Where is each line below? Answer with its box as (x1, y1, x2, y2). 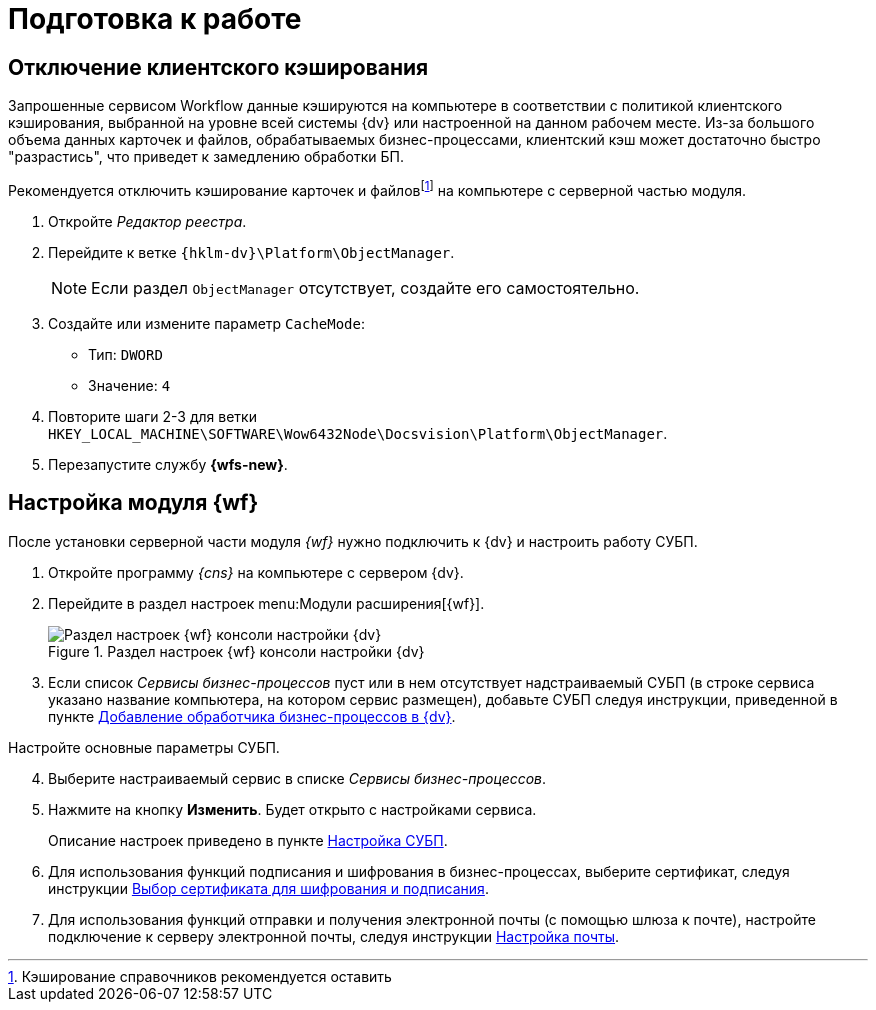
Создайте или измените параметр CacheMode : (48, 314, 366, 332)
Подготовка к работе (8, 2, 302, 36)
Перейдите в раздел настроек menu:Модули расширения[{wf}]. (48, 594, 485, 612)
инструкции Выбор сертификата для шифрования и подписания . (48, 879, 489, 897)
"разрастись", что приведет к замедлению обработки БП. (8, 148, 404, 166)
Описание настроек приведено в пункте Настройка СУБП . (48, 831, 448, 849)
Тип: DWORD (88, 345, 163, 363)
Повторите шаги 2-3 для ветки (48, 407, 257, 425)
